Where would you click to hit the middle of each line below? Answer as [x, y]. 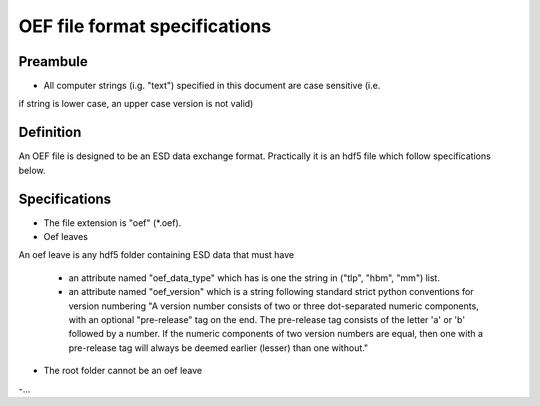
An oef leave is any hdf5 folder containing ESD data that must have [156, 255]
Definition [50, 132]
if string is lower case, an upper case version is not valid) [136, 104]
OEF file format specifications [145, 26]
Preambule [53, 61]
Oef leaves [66, 237]
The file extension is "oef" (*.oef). [112, 222]
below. [32, 170]
